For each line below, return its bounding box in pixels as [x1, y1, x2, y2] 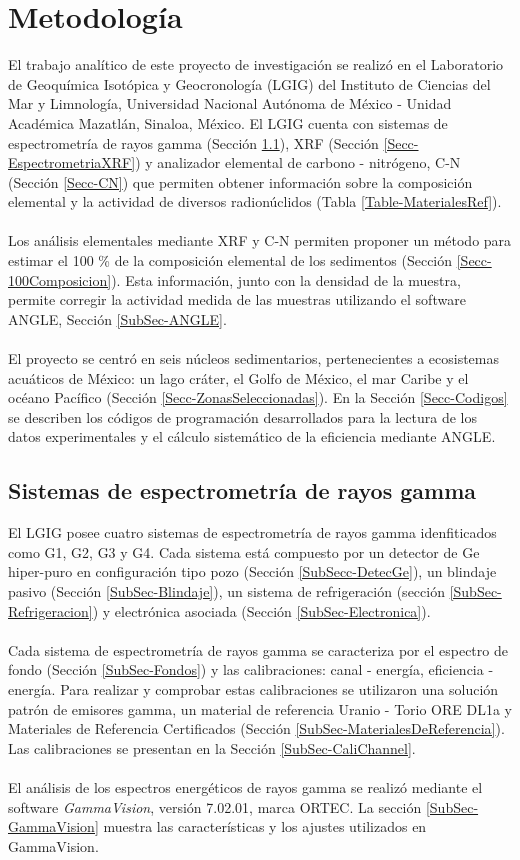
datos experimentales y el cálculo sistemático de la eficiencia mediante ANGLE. [8, 426, 496, 447]
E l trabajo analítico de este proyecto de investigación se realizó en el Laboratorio [8, 54, 504, 75]
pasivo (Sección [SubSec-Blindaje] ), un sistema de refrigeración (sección [8, 580, 445, 601]
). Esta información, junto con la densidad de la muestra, [111, 269, 461, 290]
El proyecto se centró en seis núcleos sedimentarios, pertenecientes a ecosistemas [8, 348, 499, 369]
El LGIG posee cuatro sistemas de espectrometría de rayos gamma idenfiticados [8, 522, 497, 543]
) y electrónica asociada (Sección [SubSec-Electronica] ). [92, 600, 431, 621]
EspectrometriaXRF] [8, 152, 136, 173]
